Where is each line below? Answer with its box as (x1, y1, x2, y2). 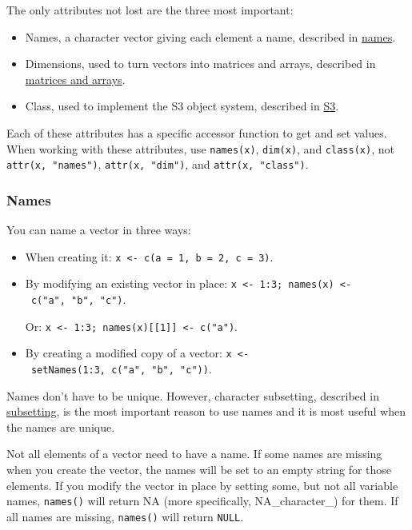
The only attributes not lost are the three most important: (6, 2, 294, 18)
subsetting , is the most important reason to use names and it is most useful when (6, 403, 406, 420)
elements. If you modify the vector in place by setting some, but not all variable (6, 476, 398, 493)
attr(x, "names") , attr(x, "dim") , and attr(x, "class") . (6, 156, 309, 173)
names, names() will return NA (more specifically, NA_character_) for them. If (6, 492, 398, 509)
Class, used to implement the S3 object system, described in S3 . (25, 98, 339, 114)
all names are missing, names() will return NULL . (6, 508, 244, 524)
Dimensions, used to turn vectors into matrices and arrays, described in (25, 55, 376, 72)
